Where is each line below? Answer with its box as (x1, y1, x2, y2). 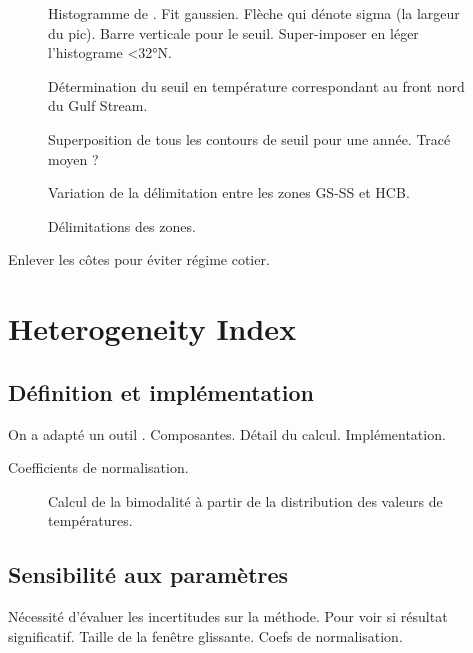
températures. (48, 510, 133, 531)
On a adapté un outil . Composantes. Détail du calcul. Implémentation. (8, 423, 446, 444)
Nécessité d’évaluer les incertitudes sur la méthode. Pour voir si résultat (8, 606, 448, 627)
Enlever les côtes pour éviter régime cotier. (8, 249, 270, 270)
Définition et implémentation (8, 376, 314, 407)
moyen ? (48, 148, 99, 169)
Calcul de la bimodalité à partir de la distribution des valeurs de (48, 490, 443, 511)
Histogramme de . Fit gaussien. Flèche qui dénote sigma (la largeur (48, 3, 460, 23)
